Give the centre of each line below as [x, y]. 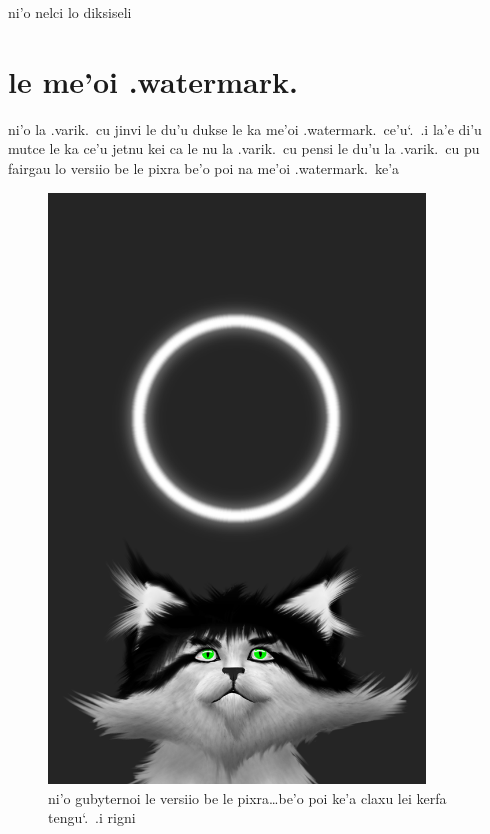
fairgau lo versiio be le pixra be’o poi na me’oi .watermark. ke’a [204, 167]
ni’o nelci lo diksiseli [70, 12]
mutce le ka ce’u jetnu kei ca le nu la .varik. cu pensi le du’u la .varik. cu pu [244, 148]
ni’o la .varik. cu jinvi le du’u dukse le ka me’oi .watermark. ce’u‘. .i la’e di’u [245, 128]
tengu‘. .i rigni [92, 817]
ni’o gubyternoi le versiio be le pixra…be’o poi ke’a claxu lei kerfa [247, 797]
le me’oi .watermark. [153, 80]
